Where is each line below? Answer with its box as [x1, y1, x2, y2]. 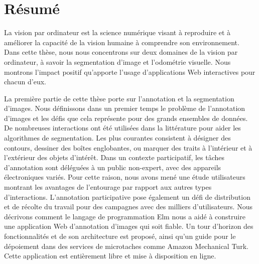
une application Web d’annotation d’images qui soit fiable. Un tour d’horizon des [4, 221, 253, 231]
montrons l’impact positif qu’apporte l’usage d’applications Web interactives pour [4, 66, 255, 77]
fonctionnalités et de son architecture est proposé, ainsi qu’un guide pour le [4, 231, 236, 241]
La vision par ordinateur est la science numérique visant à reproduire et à [4, 27, 231, 38]
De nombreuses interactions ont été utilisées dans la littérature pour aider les [4, 122, 241, 133]
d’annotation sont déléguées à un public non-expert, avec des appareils [4, 162, 221, 172]
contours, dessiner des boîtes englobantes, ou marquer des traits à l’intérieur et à [4, 142, 252, 153]
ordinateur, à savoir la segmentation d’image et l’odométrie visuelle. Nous [4, 56, 231, 67]
